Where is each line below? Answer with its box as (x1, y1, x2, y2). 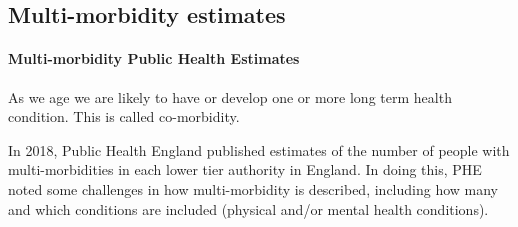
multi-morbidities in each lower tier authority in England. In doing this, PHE (8, 159, 482, 180)
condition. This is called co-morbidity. (8, 106, 240, 127)
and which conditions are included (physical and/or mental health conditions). (8, 198, 489, 219)
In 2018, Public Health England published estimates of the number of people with (8, 139, 510, 160)
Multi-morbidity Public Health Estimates (8, 48, 300, 69)
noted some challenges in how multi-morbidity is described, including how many (8, 178, 498, 199)
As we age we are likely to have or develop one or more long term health (8, 86, 452, 107)
